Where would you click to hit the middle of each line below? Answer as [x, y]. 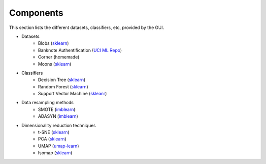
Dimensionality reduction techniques [59, 125]
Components [36, 13]
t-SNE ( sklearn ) [54, 132]
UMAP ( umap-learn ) [59, 146]
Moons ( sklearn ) [55, 64]
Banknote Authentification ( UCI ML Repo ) [80, 50]
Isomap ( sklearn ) [55, 153]
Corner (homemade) [59, 57]
